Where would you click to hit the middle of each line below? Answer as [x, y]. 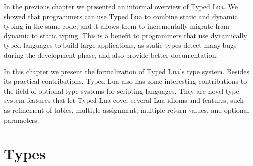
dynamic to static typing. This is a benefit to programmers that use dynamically [126, 35]
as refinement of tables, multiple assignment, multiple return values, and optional [126, 110]
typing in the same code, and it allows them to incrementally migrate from [117, 26]
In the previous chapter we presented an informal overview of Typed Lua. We [121, 6]
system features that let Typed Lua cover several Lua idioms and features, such [124, 100]
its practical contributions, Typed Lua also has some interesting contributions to [126, 81]
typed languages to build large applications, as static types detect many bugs [120, 45]
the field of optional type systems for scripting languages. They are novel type [122, 90]
